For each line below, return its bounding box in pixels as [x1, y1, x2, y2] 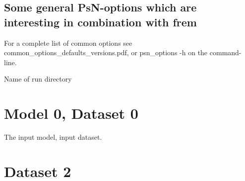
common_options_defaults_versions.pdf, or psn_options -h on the [4, 47, 208, 58]
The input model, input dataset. [4, 132, 102, 142]
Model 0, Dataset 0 [4, 103, 138, 123]
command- [209, 47, 242, 58]
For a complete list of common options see [4, 37, 132, 48]
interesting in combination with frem [4, 14, 197, 29]
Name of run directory [4, 74, 72, 84]
